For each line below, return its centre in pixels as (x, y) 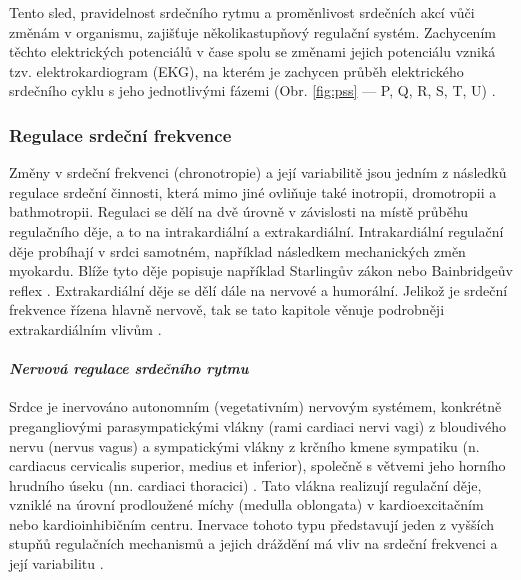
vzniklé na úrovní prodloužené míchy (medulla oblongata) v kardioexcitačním (246, 504)
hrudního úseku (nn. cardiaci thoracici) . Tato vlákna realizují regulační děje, (245, 484)
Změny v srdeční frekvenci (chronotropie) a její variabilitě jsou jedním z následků (258, 172)
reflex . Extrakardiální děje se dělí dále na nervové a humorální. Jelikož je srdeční (258, 289)
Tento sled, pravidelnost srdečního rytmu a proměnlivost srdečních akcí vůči (242, 12)
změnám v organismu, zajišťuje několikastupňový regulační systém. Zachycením (252, 31)
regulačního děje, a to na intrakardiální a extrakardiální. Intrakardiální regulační (256, 230)
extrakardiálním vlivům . (85, 328)
